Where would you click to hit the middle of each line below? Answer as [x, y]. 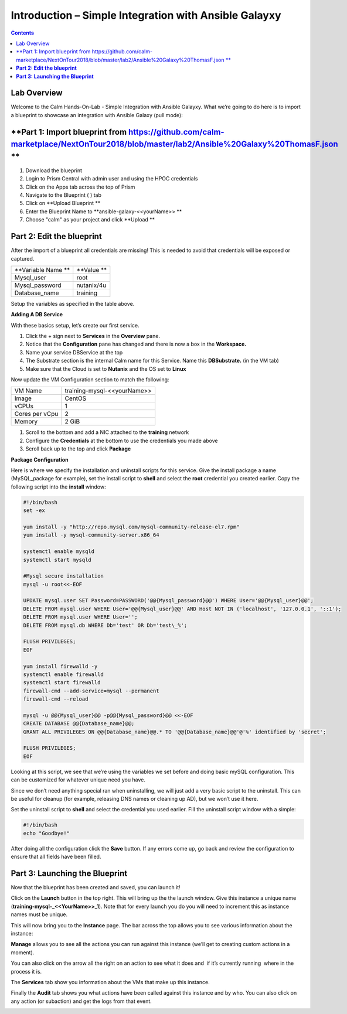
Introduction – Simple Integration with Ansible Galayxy [146, 15]
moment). [23, 952]
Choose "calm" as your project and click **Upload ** [90, 220]
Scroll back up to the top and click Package [78, 449]
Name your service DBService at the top [74, 352]
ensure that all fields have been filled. [56, 857]
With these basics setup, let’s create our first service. [75, 325]
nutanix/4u [91, 285]
